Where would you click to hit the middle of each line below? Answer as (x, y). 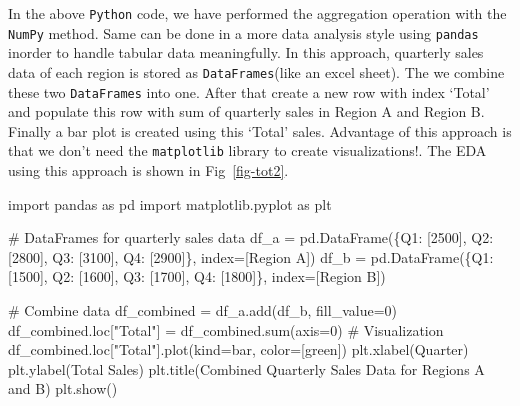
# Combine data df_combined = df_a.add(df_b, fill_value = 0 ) (203, 310)
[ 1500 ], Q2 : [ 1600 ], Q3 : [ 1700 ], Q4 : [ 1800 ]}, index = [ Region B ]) (197, 276)
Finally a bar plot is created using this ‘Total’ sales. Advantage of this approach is (260, 130)
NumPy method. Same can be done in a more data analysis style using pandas (243, 32)
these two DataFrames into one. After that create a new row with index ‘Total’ (249, 91)
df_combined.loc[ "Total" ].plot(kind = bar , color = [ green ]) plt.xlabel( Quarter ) (238, 349)
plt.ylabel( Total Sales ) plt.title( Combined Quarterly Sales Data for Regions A (246, 368)
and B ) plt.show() (63, 388)
